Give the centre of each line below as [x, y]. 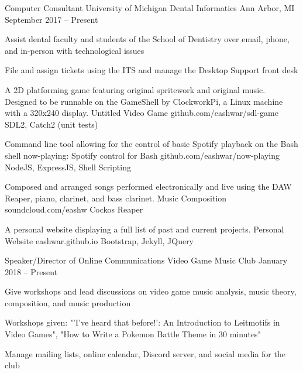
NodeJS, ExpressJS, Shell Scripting [68, 167]
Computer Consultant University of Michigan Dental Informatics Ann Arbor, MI [150, 8]
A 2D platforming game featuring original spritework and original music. [135, 89]
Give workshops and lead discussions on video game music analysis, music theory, [151, 291]
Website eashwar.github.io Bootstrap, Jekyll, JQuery [99, 240]
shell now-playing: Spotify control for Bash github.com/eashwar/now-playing [142, 155]
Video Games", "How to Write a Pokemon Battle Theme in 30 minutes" [133, 334]
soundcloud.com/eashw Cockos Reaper [74, 209]
